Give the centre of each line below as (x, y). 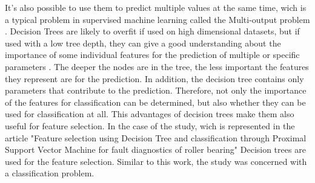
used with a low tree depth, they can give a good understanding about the (143, 43)
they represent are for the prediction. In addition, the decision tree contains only (154, 78)
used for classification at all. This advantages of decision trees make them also (150, 114)
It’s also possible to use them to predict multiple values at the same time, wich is (156, 7)
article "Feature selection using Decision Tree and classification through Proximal (156, 137)
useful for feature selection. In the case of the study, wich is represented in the (150, 125)
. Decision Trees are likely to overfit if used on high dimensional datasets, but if (152, 31)
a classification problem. (50, 173)
